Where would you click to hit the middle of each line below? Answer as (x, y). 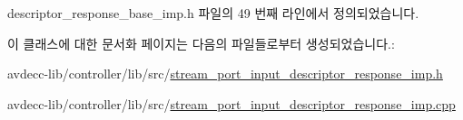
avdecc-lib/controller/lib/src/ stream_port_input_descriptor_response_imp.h (225, 74)
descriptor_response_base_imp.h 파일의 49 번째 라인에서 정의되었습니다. (213, 13)
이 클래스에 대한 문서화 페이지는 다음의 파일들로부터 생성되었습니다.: (201, 43)
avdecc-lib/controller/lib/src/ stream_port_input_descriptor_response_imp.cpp (231, 103)
